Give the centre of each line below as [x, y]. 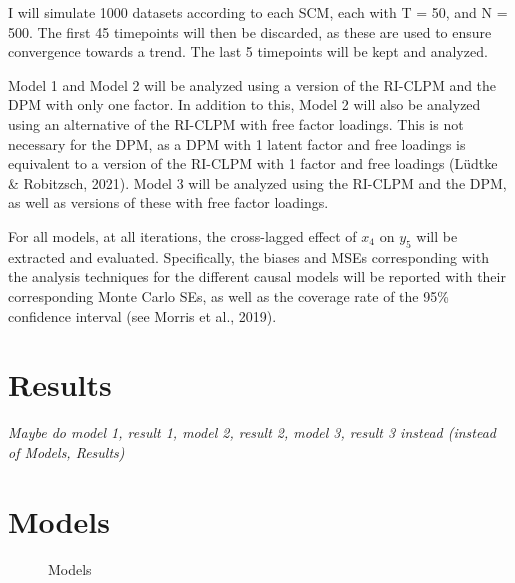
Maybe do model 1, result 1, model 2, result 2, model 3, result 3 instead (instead [252, 432]
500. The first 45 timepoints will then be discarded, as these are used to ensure [250, 31]
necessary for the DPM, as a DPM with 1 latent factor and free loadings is [237, 143]
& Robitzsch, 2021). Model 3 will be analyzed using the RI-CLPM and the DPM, [257, 182]
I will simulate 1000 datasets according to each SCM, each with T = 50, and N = [258, 12]
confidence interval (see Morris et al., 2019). [142, 315]
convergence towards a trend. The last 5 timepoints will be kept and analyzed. [248, 51]
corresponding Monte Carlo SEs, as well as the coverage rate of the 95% [228, 295]
